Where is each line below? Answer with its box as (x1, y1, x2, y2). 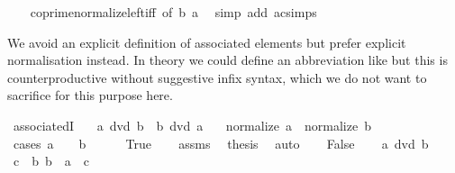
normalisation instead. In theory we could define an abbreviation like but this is (7, 50, 448, 69)
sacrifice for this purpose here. (7, 86, 173, 105)
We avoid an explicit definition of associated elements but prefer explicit (7, 32, 406, 51)
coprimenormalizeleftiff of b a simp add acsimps (30, 3, 317, 21)
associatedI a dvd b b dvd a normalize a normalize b (13, 115, 371, 134)
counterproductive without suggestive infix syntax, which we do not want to (7, 68, 427, 86)
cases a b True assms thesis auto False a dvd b (13, 133, 429, 152)
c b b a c (13, 151, 89, 170)
